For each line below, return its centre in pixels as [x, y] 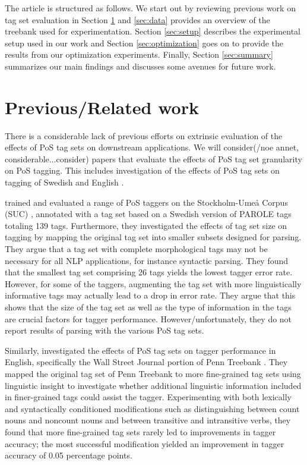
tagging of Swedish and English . [64, 182]
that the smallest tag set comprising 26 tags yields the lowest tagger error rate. [149, 272]
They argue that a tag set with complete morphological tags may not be [136, 249]
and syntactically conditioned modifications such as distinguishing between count [152, 408]
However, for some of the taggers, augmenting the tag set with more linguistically [153, 283]
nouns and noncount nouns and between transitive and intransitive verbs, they [148, 420]
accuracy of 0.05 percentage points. [69, 455]
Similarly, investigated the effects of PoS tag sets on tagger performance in [140, 350]
